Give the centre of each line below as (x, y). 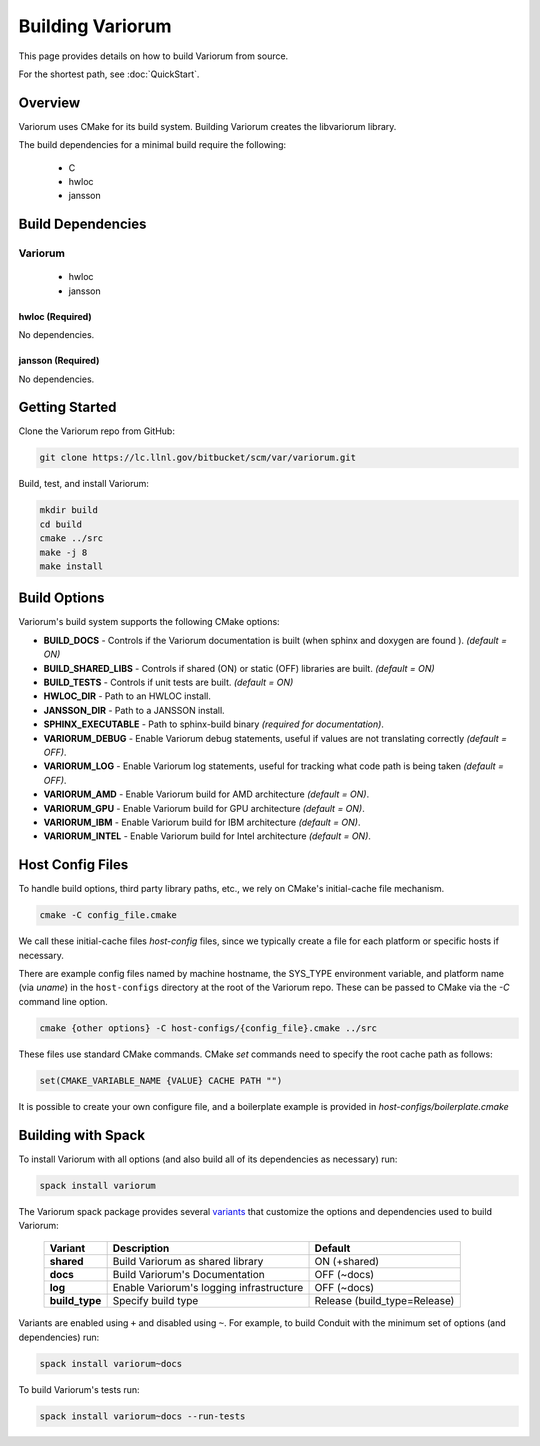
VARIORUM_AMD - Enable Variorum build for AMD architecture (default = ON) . (206, 794)
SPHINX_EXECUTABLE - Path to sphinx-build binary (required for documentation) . (214, 724)
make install (71, 566)
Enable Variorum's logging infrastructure (208, 1288)
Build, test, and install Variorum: (84, 484)
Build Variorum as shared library (188, 1262)
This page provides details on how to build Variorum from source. (153, 56)
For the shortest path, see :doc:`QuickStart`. (109, 74)
